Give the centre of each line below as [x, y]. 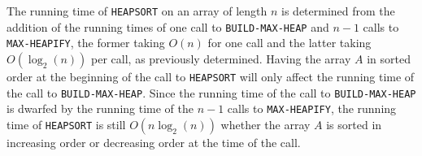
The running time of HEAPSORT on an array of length [137, 11]
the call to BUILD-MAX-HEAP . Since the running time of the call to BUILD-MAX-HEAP [211, 92]
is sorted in [354, 124]
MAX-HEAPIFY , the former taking [86, 43]
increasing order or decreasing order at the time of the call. [154, 142]
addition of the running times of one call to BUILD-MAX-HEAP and [168, 26]
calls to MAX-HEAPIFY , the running [312, 108]
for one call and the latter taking [289, 43]
